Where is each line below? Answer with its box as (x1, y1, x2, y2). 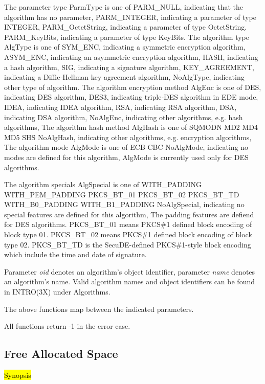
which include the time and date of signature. (4, 249, 147, 260)
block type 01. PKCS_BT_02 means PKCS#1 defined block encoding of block (4, 229, 252, 240)
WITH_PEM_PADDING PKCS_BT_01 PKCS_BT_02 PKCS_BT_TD (4, 189, 239, 199)
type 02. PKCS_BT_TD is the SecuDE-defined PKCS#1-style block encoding (4, 239, 251, 250)
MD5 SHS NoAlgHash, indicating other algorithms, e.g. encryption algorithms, (4, 131, 252, 142)
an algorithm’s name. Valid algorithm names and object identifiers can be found (4, 276, 255, 287)
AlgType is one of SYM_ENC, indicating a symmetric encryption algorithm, (4, 41, 246, 52)
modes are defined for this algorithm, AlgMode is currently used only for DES (4, 151, 249, 162)
